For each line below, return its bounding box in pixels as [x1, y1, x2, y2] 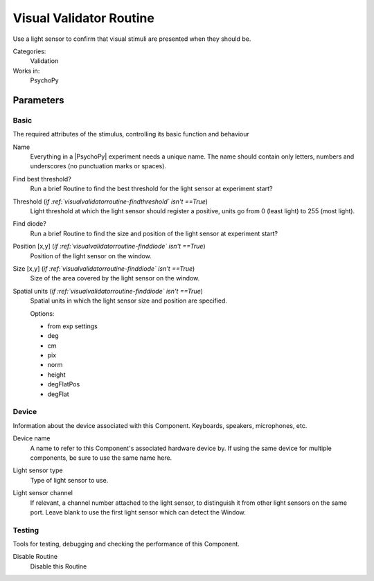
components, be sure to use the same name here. [30, 454, 172, 462]
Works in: [12, 66, 40, 75]
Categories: [12, 47, 46, 55]
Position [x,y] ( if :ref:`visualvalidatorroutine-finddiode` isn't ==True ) [12, 242, 206, 251]
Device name [12, 434, 51, 443]
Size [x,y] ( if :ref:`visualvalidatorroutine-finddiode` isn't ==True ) [12, 264, 195, 273]
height [47, 370, 66, 379]
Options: [30, 309, 55, 318]
